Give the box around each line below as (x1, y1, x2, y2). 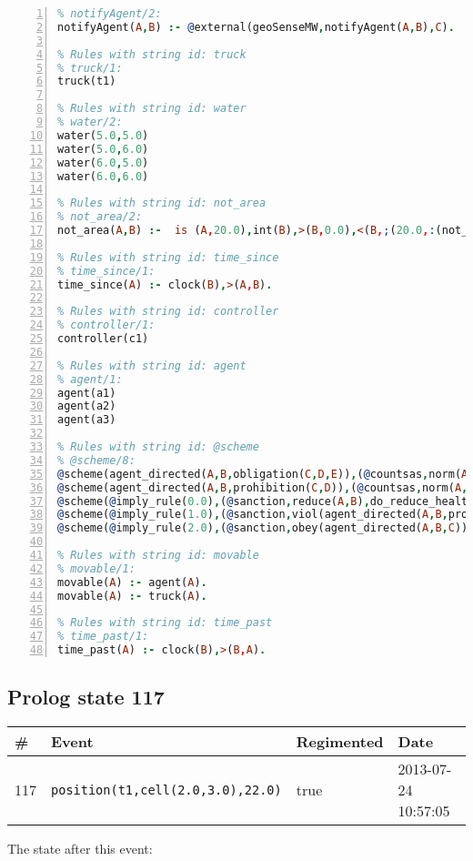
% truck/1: (57, 61, 123, 75)
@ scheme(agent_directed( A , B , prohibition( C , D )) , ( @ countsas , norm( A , (57, 481, 468, 494)
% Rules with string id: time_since (57, 250, 279, 264)
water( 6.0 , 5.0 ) (57, 156, 149, 169)
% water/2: (57, 116, 123, 128)
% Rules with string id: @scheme (57, 441, 259, 453)
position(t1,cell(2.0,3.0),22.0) (51, 782, 282, 797)
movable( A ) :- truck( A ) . (57, 589, 207, 603)
